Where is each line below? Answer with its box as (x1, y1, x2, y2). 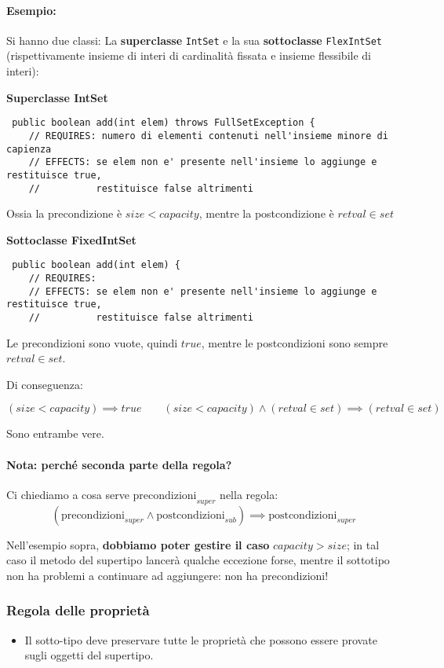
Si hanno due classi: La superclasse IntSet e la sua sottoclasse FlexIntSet (6, 31, 382, 48)
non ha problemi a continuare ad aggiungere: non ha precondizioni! (6, 567, 329, 583)
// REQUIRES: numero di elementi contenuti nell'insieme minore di (28, 130, 388, 141)
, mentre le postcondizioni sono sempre (201, 334, 388, 351)
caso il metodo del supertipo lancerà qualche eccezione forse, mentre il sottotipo (6, 552, 390, 568)
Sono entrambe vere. (6, 425, 104, 442)
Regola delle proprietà (6, 600, 150, 620)
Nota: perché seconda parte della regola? (6, 456, 232, 472)
